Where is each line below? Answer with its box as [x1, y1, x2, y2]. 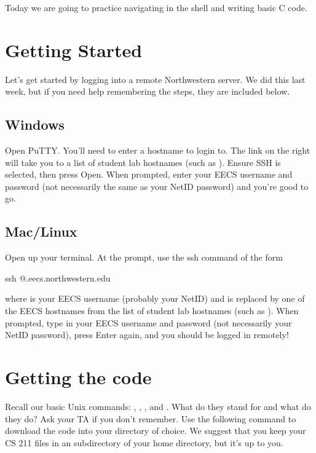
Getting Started [5, 37, 143, 62]
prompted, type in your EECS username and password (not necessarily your [5, 316, 292, 329]
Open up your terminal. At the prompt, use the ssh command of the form [5, 251, 283, 264]
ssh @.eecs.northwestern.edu [5, 271, 111, 284]
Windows [5, 115, 65, 134]
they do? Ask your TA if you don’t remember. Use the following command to [5, 412, 296, 425]
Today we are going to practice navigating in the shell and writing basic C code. [5, 1, 307, 14]
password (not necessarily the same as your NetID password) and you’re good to [5, 179, 309, 192]
